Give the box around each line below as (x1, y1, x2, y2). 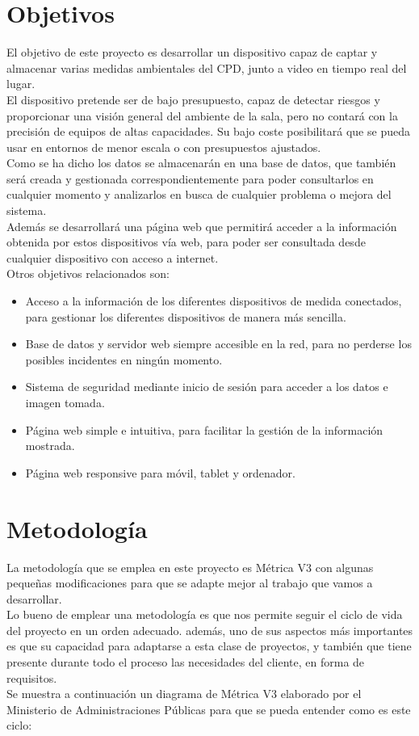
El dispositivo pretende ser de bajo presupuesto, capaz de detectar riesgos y (6, 90, 380, 107)
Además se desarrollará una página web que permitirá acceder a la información (6, 217, 397, 234)
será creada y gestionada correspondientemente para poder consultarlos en (6, 170, 374, 187)
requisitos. (6, 669, 57, 686)
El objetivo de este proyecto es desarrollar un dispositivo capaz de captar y (6, 44, 378, 61)
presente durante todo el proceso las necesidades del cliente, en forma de (6, 654, 365, 671)
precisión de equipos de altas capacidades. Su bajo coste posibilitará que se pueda (6, 123, 410, 140)
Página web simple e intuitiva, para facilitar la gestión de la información (25, 421, 383, 438)
